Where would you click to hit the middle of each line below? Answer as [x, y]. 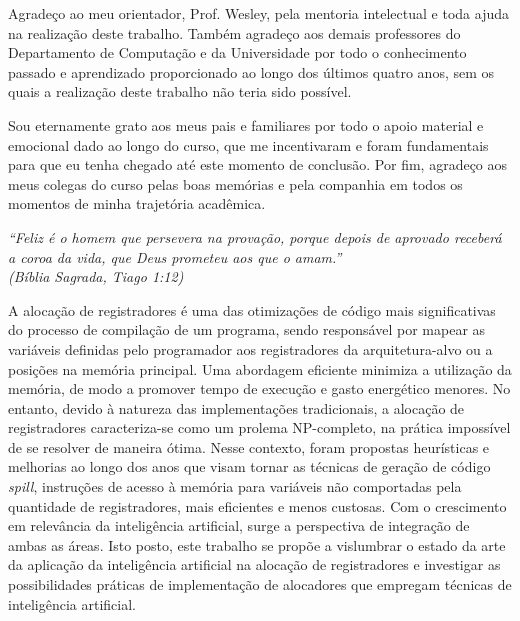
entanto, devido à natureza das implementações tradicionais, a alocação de [236, 407]
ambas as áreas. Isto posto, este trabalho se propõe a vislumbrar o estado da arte [257, 544]
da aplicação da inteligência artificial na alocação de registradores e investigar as [254, 564]
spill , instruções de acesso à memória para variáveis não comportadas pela [235, 486]
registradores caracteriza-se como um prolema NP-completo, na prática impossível [259, 427]
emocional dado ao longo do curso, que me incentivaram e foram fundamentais [248, 144]
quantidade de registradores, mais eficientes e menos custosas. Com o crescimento [257, 505]
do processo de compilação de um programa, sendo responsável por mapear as [247, 329]
